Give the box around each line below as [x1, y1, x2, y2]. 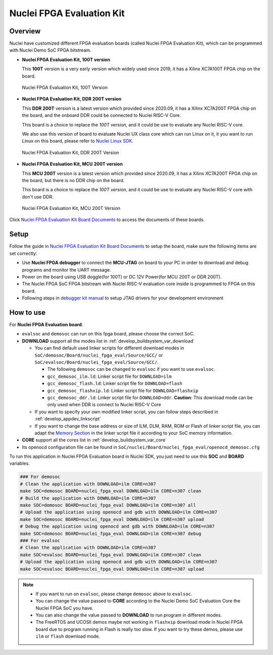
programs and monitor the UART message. [22, 267, 111, 273]
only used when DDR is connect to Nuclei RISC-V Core [47, 402, 161, 408]
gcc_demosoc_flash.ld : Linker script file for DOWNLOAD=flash [47, 380, 183, 386]
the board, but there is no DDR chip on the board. [22, 177, 125, 183]
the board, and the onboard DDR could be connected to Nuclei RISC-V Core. [22, 112, 181, 118]
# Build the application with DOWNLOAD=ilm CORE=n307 [20, 495, 156, 501]
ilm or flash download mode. [35, 633, 101, 639]
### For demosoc [20, 474, 61, 480]
